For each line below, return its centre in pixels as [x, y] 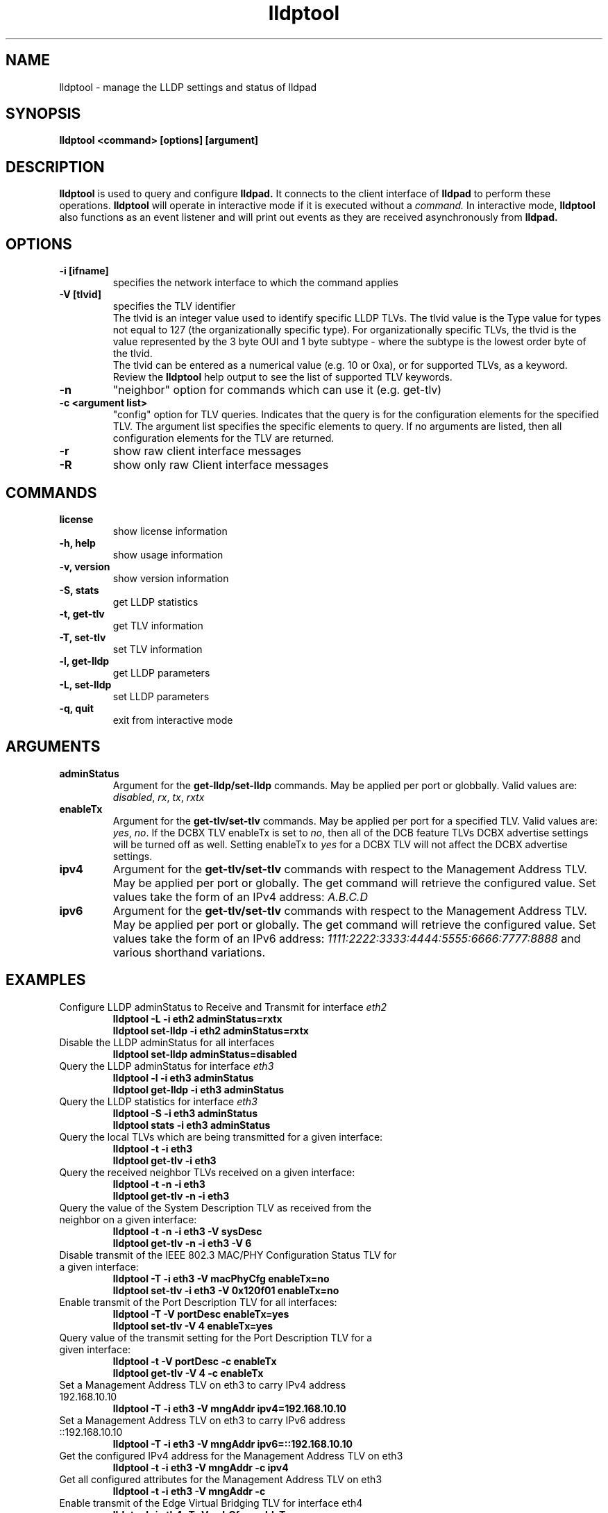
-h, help [77, 543]
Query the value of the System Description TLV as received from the [215, 1207]
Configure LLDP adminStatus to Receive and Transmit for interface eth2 [223, 1007]
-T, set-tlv [83, 637]
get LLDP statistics [155, 602]
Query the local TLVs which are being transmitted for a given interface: [221, 1136]
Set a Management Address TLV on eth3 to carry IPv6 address [202, 1420]
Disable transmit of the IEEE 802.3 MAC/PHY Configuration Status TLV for [228, 1255]
